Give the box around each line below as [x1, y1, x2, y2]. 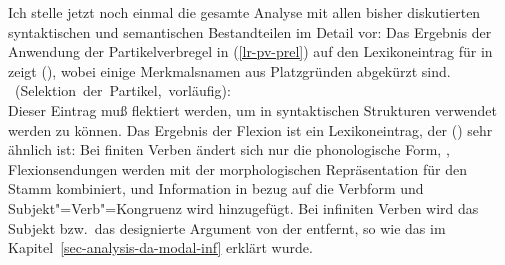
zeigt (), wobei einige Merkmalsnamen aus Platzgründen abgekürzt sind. [8, 60, 451, 81]
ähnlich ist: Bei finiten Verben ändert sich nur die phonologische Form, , [8, 139, 450, 160]
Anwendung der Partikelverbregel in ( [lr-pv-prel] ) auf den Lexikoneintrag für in [8, 41, 493, 62]
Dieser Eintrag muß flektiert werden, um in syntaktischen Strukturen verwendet [8, 99, 497, 120]
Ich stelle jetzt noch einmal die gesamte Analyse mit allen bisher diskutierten [8, 2, 481, 22]
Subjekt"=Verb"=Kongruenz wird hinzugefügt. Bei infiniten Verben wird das [8, 197, 479, 218]
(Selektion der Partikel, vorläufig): [14, 80, 231, 101]
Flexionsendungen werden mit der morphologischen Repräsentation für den [8, 158, 467, 179]
